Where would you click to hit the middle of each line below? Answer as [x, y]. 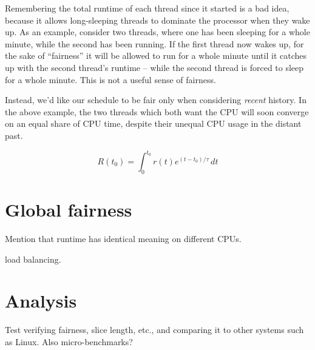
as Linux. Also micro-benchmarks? [69, 341]
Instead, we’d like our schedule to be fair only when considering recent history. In [156, 100]
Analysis [41, 301]
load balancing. [33, 259]
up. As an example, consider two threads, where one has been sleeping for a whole [157, 32]
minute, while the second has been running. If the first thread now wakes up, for [154, 43]
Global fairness [69, 210]
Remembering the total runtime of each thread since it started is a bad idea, [147, 8]
